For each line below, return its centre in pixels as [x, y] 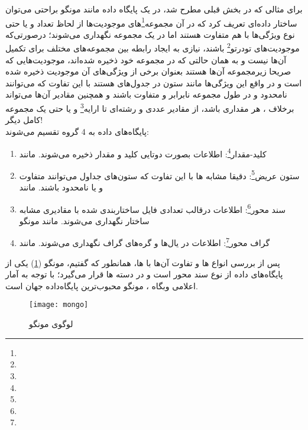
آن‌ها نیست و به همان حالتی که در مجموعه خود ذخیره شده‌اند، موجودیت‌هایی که [146, 59]
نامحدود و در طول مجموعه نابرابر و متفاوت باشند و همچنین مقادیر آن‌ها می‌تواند [146, 94]
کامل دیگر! [24, 120]
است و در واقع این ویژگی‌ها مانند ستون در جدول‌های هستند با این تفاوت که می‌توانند [154, 83]
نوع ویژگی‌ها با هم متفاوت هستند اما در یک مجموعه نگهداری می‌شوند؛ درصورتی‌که [150, 34]
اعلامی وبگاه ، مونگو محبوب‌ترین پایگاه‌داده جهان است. [102, 285]
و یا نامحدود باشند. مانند [61, 187]
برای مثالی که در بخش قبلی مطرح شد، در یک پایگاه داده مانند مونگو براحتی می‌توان [154, 9]
